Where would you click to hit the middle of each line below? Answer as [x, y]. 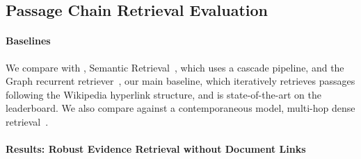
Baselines [28, 41]
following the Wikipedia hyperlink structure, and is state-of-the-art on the [163, 94]
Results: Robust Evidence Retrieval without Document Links [156, 149]
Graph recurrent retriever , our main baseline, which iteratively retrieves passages [180, 81]
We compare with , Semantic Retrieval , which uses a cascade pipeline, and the [175, 67]
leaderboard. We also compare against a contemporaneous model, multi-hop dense [180, 108]
